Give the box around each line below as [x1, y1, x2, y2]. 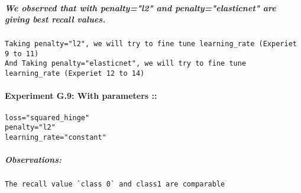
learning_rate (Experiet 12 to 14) [5, 69, 145, 78]
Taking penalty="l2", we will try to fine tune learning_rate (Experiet [5, 40, 297, 49]
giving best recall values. [5, 13, 106, 25]
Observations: [5, 153, 62, 166]
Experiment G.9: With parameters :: [5, 89, 157, 102]
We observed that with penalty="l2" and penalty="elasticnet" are [5, 1, 276, 14]
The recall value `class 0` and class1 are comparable [5, 180, 225, 189]
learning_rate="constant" [5, 133, 106, 141]
